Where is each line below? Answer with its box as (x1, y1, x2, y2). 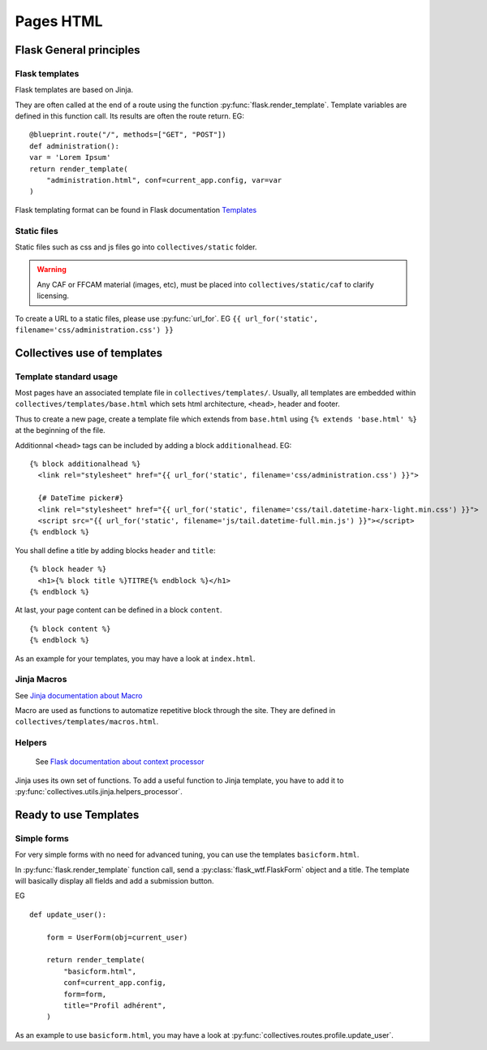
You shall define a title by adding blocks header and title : (15, 545, 216, 555)
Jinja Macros (15, 674, 67, 685)
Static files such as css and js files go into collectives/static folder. (15, 242, 257, 252)
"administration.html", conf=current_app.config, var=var (45, 175, 282, 185)
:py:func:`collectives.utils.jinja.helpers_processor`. (15, 787, 183, 797)
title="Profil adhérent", (63, 1001, 166, 1010)
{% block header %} (29, 564, 107, 574)
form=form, (63, 989, 107, 999)
